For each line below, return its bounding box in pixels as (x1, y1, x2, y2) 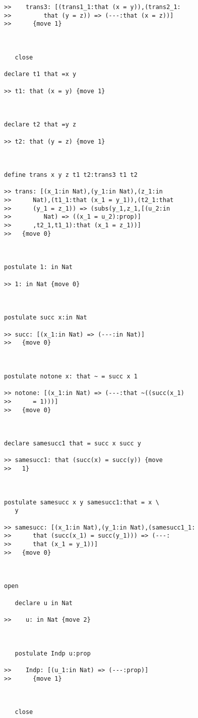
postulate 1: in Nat (4, 264, 73, 271)
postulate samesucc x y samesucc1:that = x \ (4, 498, 159, 506)
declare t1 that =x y (4, 71, 77, 78)
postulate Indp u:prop (15, 649, 91, 657)
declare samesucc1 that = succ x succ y (4, 440, 142, 447)
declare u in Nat (15, 599, 73, 607)
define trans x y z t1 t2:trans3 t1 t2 (4, 171, 138, 179)
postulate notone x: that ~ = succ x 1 (4, 372, 138, 380)
